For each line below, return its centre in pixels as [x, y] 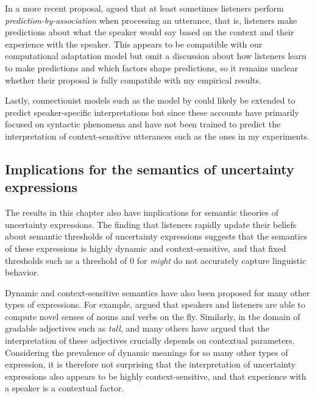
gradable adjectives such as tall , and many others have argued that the [137, 328]
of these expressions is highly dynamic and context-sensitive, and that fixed [146, 248]
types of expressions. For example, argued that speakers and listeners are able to [155, 304]
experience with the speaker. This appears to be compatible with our [134, 44]
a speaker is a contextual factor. [65, 388]
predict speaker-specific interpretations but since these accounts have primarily [152, 112]
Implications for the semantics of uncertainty [150, 169]
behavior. [22, 272]
